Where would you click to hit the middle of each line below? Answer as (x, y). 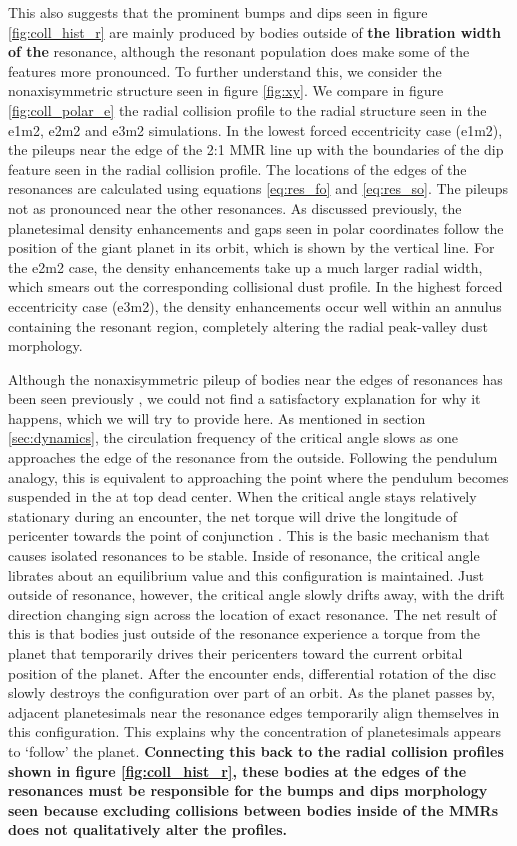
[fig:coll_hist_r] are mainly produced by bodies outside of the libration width (254, 31)
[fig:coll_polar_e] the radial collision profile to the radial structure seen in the (247, 109)
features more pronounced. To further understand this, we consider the (225, 70)
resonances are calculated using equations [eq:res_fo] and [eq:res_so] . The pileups (258, 188)
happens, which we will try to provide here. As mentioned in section (217, 417)
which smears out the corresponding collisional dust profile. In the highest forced (255, 286)
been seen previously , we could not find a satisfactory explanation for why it (244, 398)
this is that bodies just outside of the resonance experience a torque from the (244, 633)
